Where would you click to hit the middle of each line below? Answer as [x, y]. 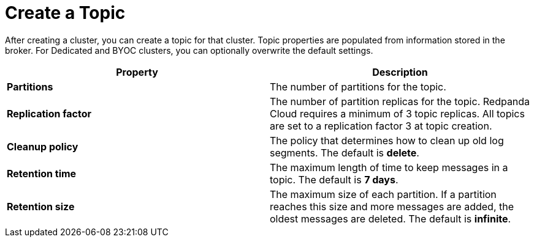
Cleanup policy [43, 146]
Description [400, 72]
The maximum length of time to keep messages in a [389, 167]
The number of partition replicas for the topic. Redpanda [400, 101]
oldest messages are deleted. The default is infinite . [391, 218]
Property [137, 72]
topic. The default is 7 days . [334, 179]
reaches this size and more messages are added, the [392, 206]
